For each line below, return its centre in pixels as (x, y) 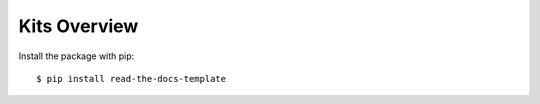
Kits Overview (78, 26)
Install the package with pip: (76, 56)
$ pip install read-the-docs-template (131, 78)
